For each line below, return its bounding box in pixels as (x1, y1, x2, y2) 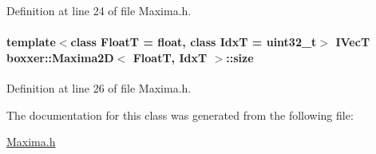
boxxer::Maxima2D (6, 49, 114, 65)
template (6, 34, 56, 50)
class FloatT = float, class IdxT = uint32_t (70, 34, 317, 50)
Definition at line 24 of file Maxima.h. (6, 2, 192, 18)
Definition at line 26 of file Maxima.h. (6, 79, 192, 96)
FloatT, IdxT (133, 49, 208, 65)
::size (226, 49, 254, 65)
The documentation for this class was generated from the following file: (6, 106, 354, 123)
